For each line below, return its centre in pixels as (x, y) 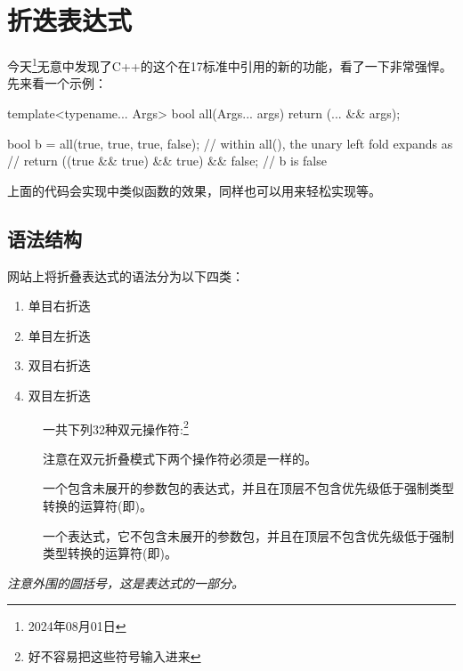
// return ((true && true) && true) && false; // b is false (167, 161)
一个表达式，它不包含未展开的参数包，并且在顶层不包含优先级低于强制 (248, 535)
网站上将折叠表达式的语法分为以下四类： (126, 275)
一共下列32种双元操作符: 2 (116, 427)
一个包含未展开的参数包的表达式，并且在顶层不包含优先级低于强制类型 (248, 488)
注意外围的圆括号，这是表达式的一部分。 (126, 582)
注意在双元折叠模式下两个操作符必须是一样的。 (180, 458)
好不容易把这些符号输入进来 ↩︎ (114, 655)
